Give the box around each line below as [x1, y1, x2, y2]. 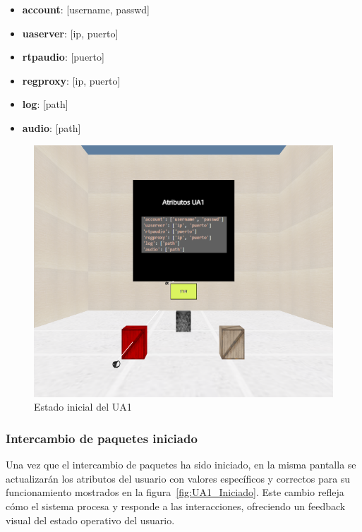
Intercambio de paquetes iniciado [6, 429, 198, 447]
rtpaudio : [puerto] [22, 49, 104, 64]
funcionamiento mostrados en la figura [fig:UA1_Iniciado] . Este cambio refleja [6, 485, 344, 500]
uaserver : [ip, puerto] [22, 25, 119, 40]
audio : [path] [22, 120, 81, 135]
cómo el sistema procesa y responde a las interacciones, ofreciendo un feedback [6, 499, 346, 514]
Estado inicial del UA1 [34, 399, 132, 414]
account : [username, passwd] [22, 2, 150, 16]
